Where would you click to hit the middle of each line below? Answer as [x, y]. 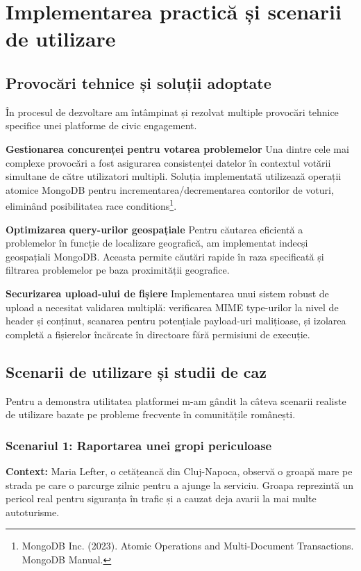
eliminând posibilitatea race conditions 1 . [91, 205]
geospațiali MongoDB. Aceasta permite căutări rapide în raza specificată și [165, 256]
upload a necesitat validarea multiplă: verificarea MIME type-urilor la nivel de [172, 307]
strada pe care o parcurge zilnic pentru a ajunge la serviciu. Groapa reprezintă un [180, 485]
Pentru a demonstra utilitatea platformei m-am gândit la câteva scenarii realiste [176, 400]
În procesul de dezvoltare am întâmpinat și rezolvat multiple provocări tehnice [172, 111]
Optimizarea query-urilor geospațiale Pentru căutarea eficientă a [154, 229]
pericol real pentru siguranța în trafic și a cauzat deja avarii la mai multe [161, 498]
